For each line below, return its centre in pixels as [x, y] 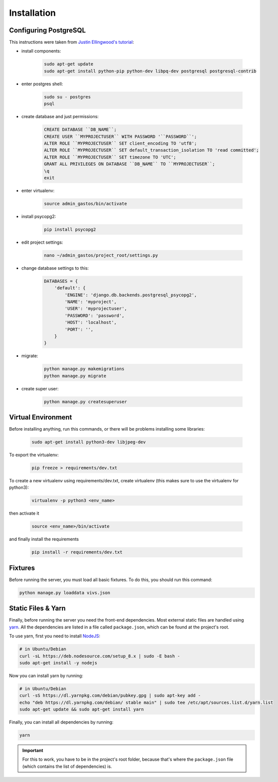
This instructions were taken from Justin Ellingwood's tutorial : [71, 42]
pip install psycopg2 [70, 229]
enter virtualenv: [38, 190]
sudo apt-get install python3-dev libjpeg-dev [89, 442]
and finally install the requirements [44, 539]
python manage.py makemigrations [84, 369]
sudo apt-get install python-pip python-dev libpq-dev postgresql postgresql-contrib [150, 71]
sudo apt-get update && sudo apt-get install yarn [82, 709]
